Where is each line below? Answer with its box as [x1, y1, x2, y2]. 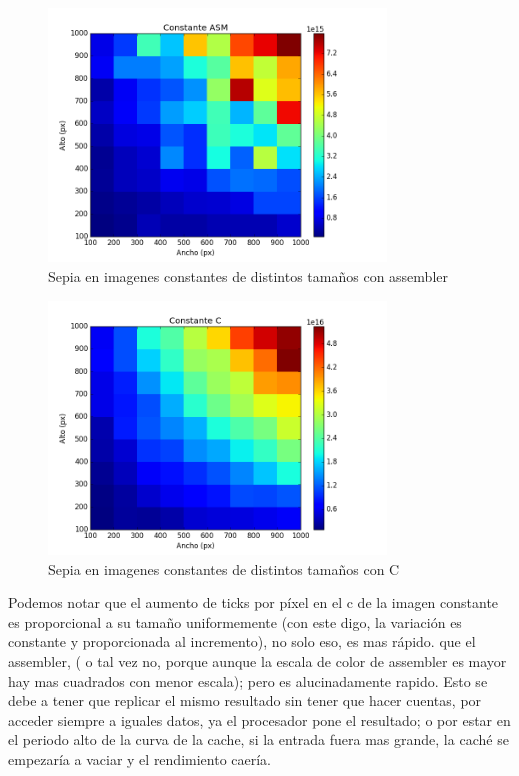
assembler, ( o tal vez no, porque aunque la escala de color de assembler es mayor [8, 650, 507, 671]
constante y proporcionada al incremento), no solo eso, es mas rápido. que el [8, 631, 476, 652]
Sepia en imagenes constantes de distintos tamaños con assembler [48, 265, 448, 286]
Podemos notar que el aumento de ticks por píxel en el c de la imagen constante [8, 592, 499, 613]
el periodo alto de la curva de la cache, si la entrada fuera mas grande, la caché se [8, 729, 509, 750]
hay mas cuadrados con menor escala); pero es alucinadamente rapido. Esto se [8, 670, 488, 691]
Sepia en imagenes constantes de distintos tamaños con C [48, 558, 400, 579]
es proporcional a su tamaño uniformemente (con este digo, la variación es [8, 611, 462, 632]
